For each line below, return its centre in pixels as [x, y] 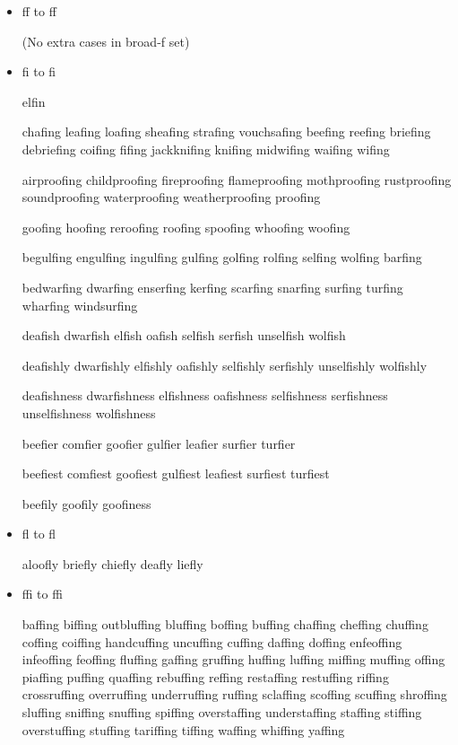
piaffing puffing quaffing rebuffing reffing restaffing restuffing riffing [205, 676]
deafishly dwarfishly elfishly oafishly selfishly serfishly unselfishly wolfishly [225, 365]
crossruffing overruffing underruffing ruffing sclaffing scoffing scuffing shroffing [234, 694]
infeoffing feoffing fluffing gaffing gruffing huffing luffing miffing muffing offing [233, 659]
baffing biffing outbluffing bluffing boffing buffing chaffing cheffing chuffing [225, 624]
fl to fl [39, 534]
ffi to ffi [42, 594]
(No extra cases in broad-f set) [106, 41]
